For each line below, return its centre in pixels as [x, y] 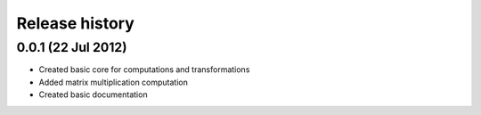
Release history [76, 23]
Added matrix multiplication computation [114, 82]
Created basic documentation [93, 94]
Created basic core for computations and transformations [144, 70]
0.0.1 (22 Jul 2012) [72, 47]
